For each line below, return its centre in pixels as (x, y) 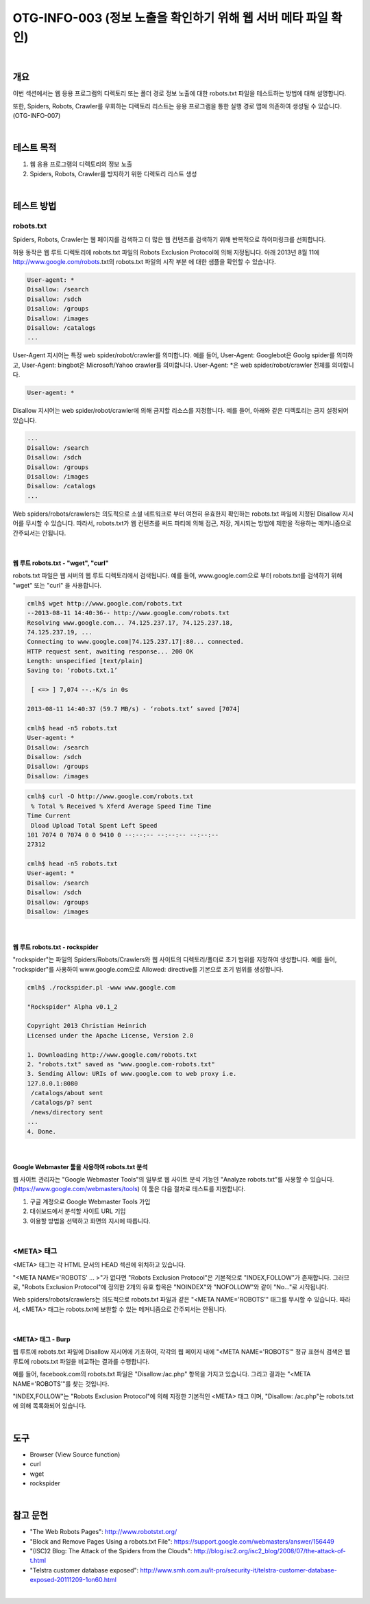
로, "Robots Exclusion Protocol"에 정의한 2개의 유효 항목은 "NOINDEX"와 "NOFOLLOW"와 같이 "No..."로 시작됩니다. (171, 1286)
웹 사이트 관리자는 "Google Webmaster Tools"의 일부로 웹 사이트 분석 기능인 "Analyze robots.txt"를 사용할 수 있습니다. (173, 1180)
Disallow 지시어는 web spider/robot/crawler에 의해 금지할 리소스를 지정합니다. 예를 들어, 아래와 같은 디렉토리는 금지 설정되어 (181, 411)
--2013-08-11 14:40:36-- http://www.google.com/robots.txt (128, 613)
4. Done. (42, 1131)
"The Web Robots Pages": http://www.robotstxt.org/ (103, 1532)
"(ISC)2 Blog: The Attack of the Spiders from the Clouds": (111, 1551)
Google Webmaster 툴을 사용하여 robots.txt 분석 (80, 1166)
